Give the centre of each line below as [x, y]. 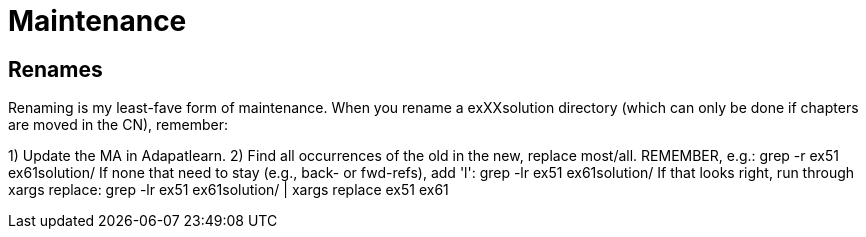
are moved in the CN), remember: [118, 125]
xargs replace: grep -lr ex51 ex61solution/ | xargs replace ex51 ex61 [228, 190]
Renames [55, 69]
